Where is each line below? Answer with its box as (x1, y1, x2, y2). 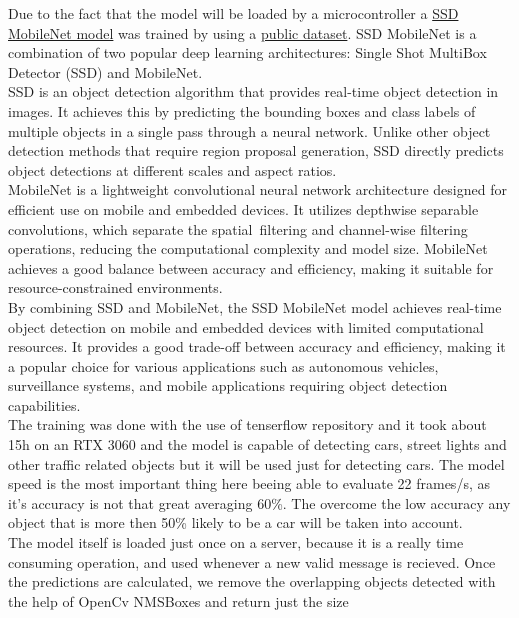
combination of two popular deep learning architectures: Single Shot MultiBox (8, 42, 487, 63)
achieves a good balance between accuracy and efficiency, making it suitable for (8, 257, 494, 278)
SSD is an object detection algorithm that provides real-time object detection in (8, 81, 499, 102)
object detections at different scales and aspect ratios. (8, 159, 337, 180)
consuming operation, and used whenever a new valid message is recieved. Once (8, 551, 496, 572)
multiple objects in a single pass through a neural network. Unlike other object (8, 120, 491, 141)
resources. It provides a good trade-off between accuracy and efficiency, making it (8, 336, 506, 357)
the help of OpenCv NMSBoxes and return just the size (8, 590, 349, 611)
